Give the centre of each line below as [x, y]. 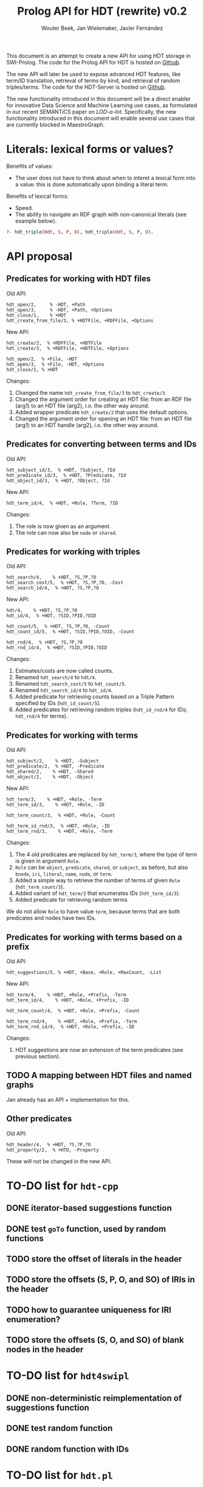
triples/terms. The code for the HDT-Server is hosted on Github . [86, 87]
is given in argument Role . [47, 861]
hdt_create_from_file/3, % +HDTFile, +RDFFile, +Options [80, 321]
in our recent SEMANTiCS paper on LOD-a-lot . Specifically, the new [91, 111]
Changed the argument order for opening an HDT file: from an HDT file [104, 419]
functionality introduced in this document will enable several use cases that [101, 118]
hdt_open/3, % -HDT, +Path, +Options [60, 310]
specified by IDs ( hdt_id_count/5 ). [58, 703]
